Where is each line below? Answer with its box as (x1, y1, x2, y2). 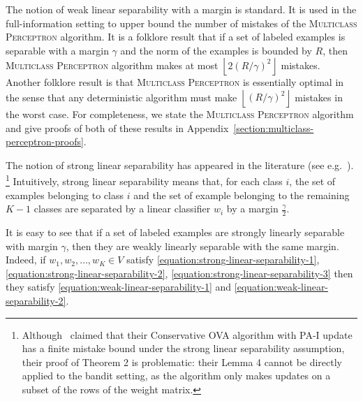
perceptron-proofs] (6, 134, 84, 149)
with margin (6, 238, 58, 253)
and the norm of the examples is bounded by (120, 43, 312, 57)
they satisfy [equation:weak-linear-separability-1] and (6, 279, 232, 294)
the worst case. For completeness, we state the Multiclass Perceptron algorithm (6, 106, 354, 121)
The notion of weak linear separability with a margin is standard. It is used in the (6, 2, 357, 16)
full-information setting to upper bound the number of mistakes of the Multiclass (6, 15, 357, 30)
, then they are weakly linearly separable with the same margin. (66, 238, 339, 253)
